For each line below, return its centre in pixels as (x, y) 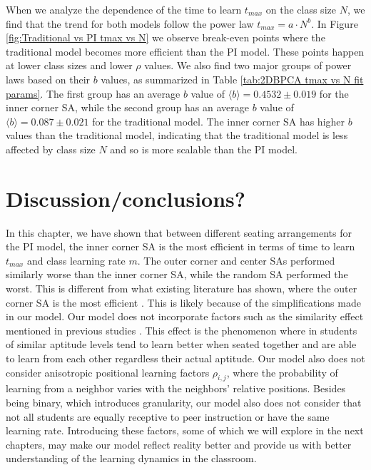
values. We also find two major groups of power (248, 65)
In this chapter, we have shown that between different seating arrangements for (179, 232)
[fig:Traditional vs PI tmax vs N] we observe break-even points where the (166, 37)
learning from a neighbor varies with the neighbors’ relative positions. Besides (176, 388)
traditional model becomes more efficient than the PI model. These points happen (185, 51)
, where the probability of (282, 372)
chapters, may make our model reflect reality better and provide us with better (179, 444)
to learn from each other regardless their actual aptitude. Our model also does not (185, 358)
